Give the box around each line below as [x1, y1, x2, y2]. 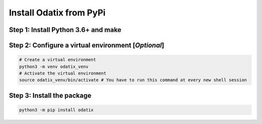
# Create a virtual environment [19, 57, 97, 62]
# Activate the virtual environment [19, 70, 107, 76]
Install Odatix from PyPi [9, 7, 106, 18]
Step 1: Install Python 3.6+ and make [9, 26, 121, 34]
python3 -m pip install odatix [19, 107, 94, 112]
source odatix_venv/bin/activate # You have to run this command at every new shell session [19, 77, 247, 83]
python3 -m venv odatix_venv [19, 63, 89, 69]
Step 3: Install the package [9, 91, 92, 99]
